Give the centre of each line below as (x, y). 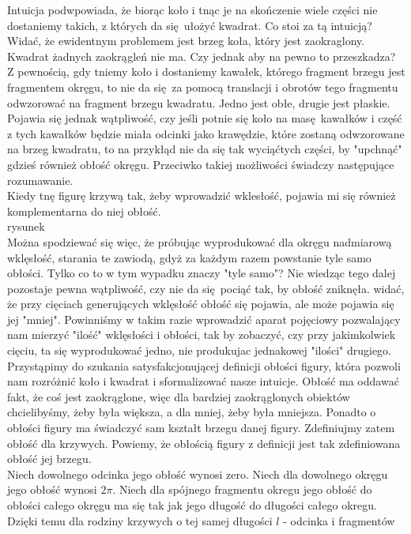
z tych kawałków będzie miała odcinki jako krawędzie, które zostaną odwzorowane (206, 133)
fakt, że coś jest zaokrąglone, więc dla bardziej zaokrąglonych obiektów (179, 396)
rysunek (26, 226)
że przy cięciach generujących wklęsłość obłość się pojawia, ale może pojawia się (201, 304)
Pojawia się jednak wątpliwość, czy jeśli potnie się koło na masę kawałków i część (205, 118)
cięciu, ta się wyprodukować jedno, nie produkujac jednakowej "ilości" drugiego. (199, 350)
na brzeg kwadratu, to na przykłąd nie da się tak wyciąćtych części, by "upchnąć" (205, 149)
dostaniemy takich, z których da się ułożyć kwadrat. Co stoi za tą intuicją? (190, 25)
